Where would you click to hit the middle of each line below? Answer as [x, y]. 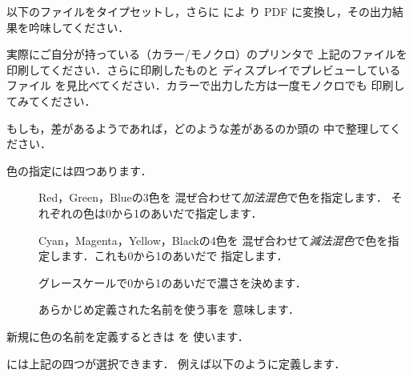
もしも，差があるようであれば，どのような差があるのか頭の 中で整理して [198, 128]
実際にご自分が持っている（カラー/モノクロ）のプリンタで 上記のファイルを [207, 54]
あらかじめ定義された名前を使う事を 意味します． [169, 309]
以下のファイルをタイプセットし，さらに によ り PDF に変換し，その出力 [200, 11]
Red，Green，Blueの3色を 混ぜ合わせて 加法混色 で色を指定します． [213, 197]
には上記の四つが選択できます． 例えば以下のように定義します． [176, 363]
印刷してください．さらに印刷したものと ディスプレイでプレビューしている [204, 69]
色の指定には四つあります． [79, 170]
